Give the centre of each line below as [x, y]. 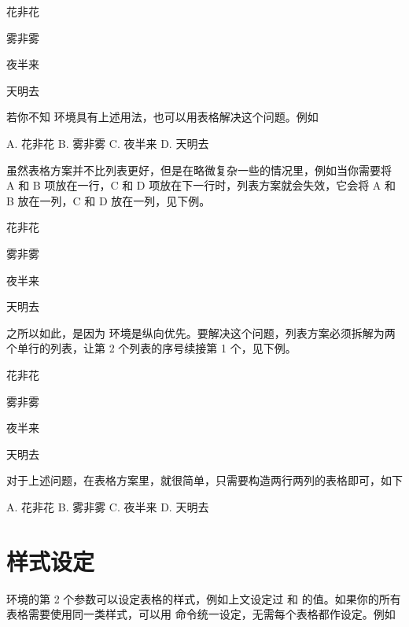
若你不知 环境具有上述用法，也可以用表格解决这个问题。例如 [162, 117]
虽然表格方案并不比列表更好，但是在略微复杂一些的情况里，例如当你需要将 [199, 170]
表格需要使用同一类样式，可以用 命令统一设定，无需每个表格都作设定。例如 [201, 614]
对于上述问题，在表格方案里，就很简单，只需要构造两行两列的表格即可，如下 [204, 480]
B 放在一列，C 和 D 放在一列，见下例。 [109, 200]
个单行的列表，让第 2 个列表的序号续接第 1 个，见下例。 [151, 348]
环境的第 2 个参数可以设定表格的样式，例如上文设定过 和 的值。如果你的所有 [204, 598]
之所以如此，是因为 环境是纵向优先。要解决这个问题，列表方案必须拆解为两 [201, 332]
